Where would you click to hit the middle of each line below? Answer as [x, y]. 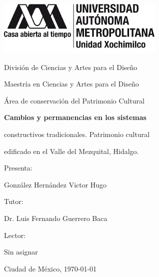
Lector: [15, 235]
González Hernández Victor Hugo [55, 184]
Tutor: [14, 201]
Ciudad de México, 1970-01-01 [50, 268]
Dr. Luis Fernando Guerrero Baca [56, 218]
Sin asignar [21, 252]
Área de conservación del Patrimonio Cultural [74, 100]
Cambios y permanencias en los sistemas [75, 117]
